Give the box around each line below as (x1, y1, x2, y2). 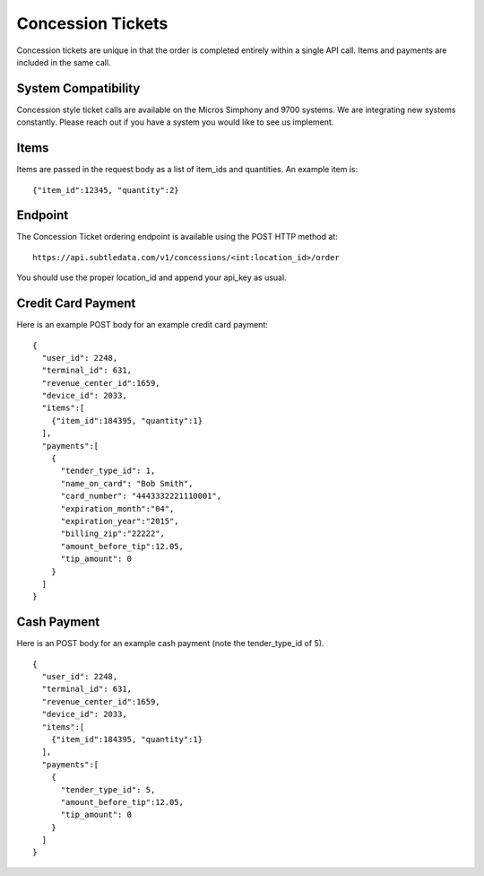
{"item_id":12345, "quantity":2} (32, 185, 179, 195)
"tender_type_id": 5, (60, 784, 156, 794)
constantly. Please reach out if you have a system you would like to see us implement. (16, 117, 334, 127)
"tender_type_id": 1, (60, 466, 156, 476)
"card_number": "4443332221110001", (60, 491, 222, 502)
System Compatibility (16, 81, 141, 96)
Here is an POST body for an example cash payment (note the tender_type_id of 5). (16, 638, 324, 649)
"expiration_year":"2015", (60, 516, 179, 526)
